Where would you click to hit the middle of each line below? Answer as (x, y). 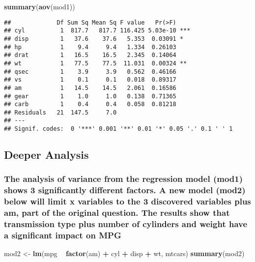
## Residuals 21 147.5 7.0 (60, 112)
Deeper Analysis (46, 155)
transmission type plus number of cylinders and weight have (126, 224)
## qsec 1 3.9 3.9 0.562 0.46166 (90, 72)
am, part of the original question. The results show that (117, 213)
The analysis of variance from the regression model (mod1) (124, 179)
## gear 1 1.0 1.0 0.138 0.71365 (90, 96)
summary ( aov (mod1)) (40, 6)
